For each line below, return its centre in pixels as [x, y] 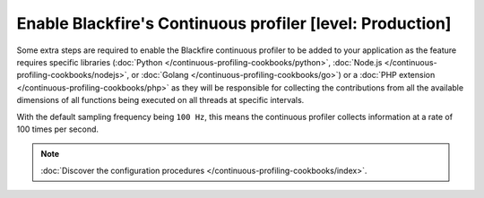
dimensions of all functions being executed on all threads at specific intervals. [160, 100]
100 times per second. [57, 129]
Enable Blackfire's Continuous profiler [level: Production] [234, 23]
